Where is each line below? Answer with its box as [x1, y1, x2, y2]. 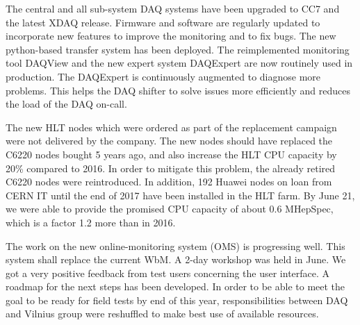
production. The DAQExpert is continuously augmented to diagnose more [6, 69, 321, 83]
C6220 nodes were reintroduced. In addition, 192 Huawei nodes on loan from [6, 174, 332, 189]
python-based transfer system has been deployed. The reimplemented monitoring [6, 42, 350, 56]
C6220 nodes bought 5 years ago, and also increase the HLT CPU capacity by [6, 147, 337, 161]
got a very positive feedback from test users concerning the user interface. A [6, 265, 330, 280]
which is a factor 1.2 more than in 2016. [6, 215, 176, 229]
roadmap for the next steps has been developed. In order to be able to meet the [6, 279, 345, 294]
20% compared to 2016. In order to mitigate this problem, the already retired [6, 160, 336, 175]
